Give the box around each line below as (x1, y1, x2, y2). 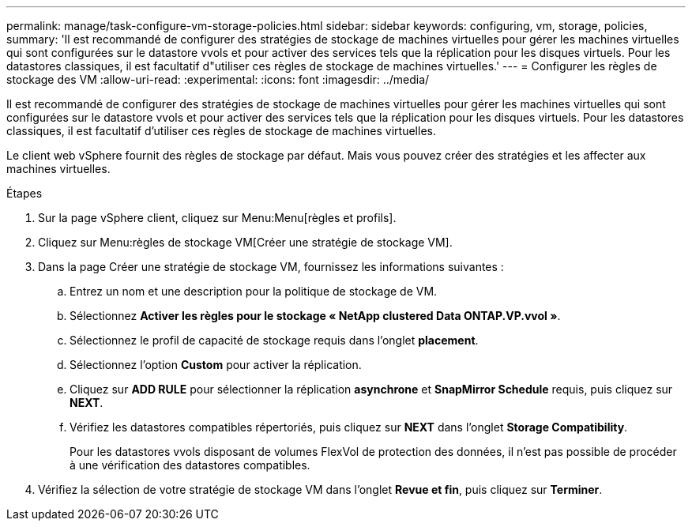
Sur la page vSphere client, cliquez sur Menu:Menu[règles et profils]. (38, 211, 397, 224)
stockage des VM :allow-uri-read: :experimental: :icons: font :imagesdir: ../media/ (6, 73, 430, 86)
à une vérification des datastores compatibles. (70, 458, 310, 472)
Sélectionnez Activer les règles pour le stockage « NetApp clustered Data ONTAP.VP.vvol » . (70, 309, 561, 322)
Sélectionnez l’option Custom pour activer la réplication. (70, 358, 362, 371)
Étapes (6, 186, 43, 200)
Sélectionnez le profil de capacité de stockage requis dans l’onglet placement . (70, 333, 479, 347)
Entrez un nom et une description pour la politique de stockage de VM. (70, 284, 438, 298)
